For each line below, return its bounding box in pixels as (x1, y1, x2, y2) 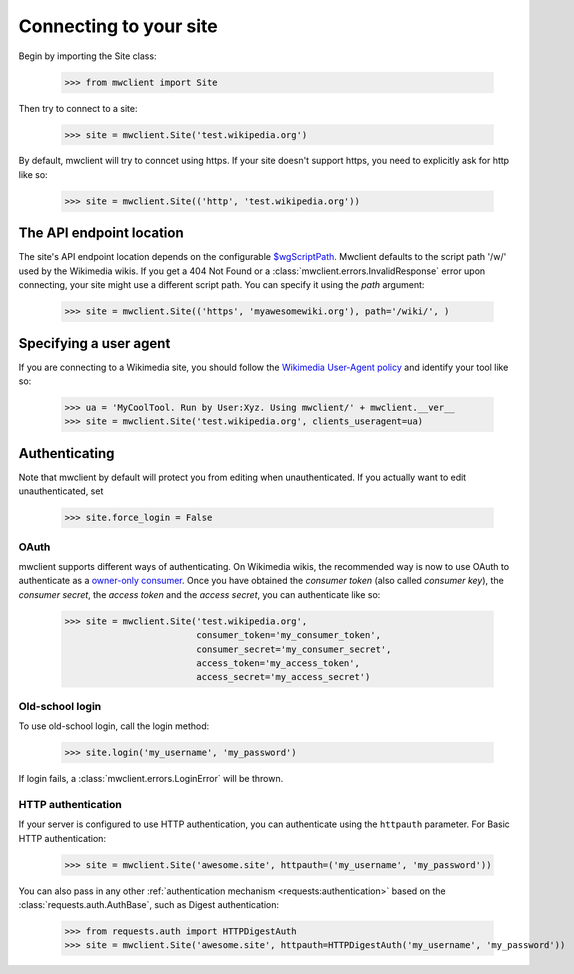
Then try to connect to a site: (18, 102, 138, 114)
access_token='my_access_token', (196, 657, 360, 669)
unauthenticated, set (18, 485, 104, 497)
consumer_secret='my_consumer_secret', (196, 643, 392, 655)
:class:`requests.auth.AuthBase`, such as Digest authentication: (18, 898, 280, 910)
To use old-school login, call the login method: (18, 720, 210, 732)
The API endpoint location (18, 225, 184, 242)
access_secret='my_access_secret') (196, 671, 371, 683)
